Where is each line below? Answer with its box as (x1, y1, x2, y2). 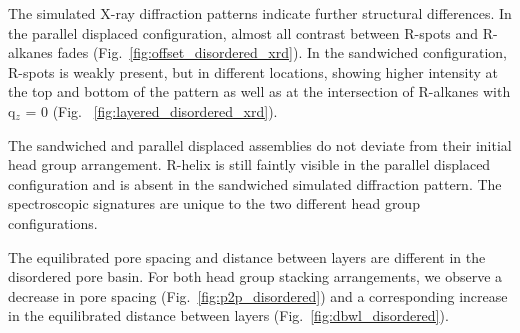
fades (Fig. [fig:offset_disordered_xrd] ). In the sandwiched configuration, (57, 42, 507, 63)
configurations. (8, 212, 98, 233)
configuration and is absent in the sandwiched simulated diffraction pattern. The (8, 173, 502, 194)
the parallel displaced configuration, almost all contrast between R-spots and (8, 22, 479, 43)
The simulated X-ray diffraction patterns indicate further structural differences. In (8, 3, 512, 23)
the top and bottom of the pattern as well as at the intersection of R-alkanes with (8, 81, 511, 102)
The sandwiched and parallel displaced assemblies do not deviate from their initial (8, 134, 512, 155)
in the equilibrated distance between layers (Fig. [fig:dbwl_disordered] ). (8, 305, 449, 326)
